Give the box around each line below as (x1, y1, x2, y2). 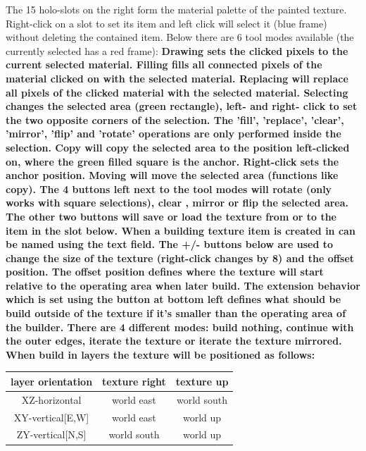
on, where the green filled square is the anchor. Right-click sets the (6, 154, 339, 168)
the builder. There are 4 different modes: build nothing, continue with (6, 319, 354, 334)
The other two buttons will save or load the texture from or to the (6, 209, 336, 223)
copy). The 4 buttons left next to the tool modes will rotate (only (6, 181, 332, 196)
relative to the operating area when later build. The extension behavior (6, 278, 360, 292)
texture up (175, 373, 229, 388)
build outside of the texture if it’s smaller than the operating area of (6, 306, 346, 321)
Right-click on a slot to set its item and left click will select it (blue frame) (6, 16, 327, 30)
